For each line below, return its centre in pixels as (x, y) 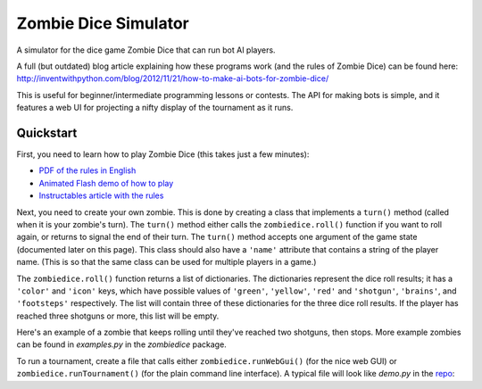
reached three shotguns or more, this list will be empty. (118, 316)
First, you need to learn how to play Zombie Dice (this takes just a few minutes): (163, 154)
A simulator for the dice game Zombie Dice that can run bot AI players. (146, 50)
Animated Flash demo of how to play (106, 183)
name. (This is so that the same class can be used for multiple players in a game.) (166, 262)
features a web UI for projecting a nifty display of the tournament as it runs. (155, 108)
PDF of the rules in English (87, 170)
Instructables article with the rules (101, 195)
